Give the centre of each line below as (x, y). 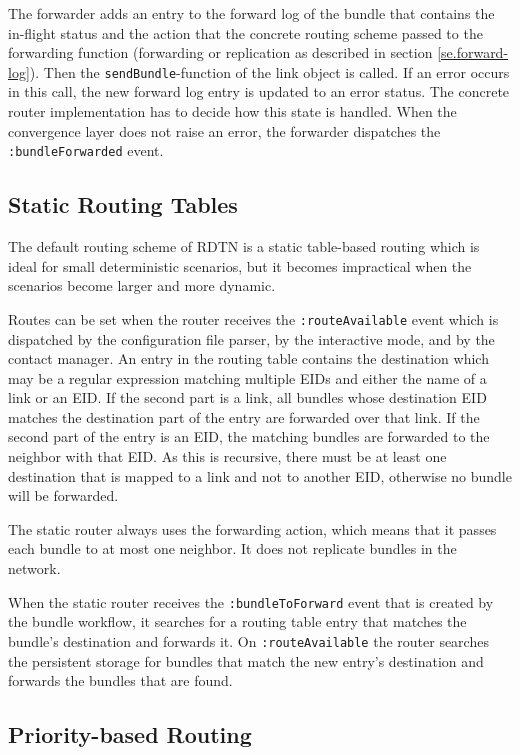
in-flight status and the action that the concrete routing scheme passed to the (245, 32)
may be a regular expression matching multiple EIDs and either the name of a (247, 377)
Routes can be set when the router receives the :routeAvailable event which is (253, 318)
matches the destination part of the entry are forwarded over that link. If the (244, 416)
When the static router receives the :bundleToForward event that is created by (251, 601)
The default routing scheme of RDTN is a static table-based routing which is (244, 246)
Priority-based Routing (130, 734)
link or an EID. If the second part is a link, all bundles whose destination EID (247, 397)
